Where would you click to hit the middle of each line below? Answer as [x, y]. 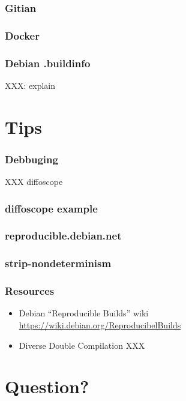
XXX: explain [30, 85]
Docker [22, 35]
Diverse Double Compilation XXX [82, 345]
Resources [30, 291]
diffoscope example [51, 208]
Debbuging [31, 159]
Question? [47, 386]
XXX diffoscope [34, 182]
